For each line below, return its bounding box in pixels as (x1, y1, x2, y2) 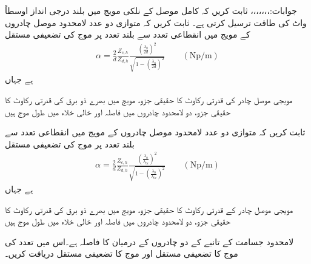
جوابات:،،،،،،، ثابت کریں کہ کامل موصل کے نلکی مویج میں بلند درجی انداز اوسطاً (5, 4, 297, 16)
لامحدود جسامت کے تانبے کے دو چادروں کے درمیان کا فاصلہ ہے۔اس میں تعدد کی (5, 235, 294, 248)
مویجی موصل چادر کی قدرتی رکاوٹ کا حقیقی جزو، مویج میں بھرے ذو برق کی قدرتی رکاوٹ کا (5, 93, 293, 106)
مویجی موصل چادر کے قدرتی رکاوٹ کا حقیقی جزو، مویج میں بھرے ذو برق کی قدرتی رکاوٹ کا (5, 203, 293, 215)
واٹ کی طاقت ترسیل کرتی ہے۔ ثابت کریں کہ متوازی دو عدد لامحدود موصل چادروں (5, 16, 307, 29)
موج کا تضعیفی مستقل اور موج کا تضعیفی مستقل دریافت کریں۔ (5, 247, 238, 260)
